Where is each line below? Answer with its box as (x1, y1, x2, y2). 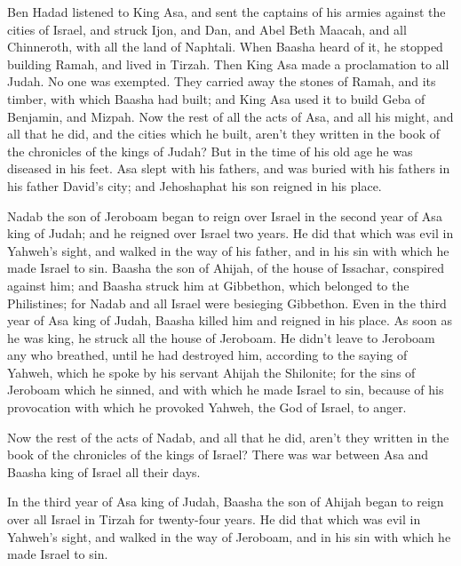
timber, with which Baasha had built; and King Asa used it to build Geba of (7, 89, 425, 108)
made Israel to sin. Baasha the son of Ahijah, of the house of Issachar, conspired (7, 259, 445, 277)
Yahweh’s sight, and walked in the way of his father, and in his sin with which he (7, 241, 449, 259)
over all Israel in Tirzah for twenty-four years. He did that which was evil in (7, 510, 421, 529)
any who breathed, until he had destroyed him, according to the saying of (7, 346, 408, 364)
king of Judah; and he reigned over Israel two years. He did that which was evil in (7, 224, 454, 243)
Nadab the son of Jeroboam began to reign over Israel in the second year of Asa (7, 206, 442, 225)
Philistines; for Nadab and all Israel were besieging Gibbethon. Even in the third (7, 293, 447, 312)
